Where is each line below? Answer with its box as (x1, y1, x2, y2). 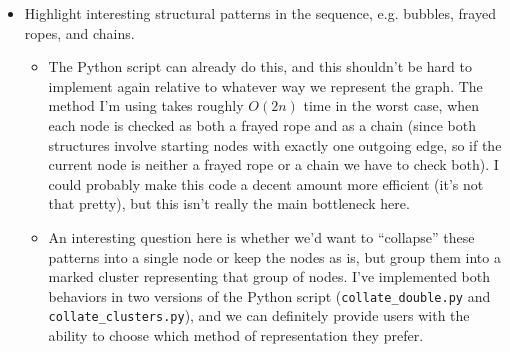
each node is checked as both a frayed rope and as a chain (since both (48, 114, 476, 135)
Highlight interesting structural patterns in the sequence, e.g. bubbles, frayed (24, 3, 496, 23)
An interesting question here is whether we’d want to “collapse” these (48, 226, 475, 247)
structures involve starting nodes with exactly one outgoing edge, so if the (48, 134, 502, 155)
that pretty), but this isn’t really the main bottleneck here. (48, 193, 410, 214)
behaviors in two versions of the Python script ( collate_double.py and (48, 285, 491, 306)
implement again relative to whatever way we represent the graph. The (48, 75, 483, 96)
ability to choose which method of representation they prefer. (48, 325, 424, 346)
